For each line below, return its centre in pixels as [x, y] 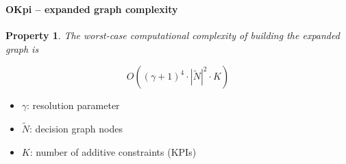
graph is [22, 48]
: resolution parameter [73, 105]
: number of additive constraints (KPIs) [113, 151]
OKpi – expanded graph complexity [92, 9]
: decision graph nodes [76, 129]
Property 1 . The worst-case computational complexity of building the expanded [173, 35]
